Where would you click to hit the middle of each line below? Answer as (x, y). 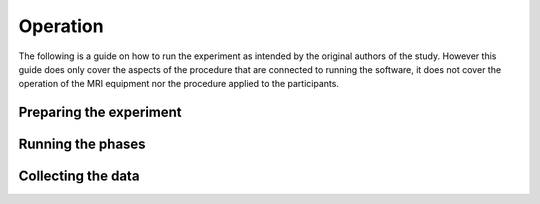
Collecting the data (79, 176)
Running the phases (82, 144)
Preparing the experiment (100, 112)
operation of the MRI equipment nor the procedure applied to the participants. (179, 84)
